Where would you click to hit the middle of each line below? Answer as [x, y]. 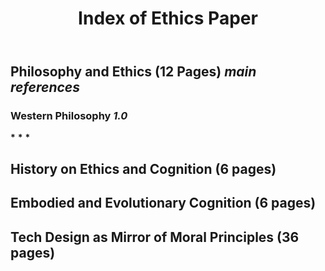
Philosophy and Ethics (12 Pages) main [133, 72]
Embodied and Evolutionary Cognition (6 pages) [163, 203]
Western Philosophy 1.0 [69, 116]
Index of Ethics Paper [168, 18]
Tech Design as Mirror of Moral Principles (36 [155, 237]
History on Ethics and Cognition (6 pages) [143, 168]
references [45, 87]
